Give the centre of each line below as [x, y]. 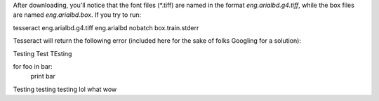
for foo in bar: [33, 66]
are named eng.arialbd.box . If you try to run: [77, 15]
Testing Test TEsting [42, 53]
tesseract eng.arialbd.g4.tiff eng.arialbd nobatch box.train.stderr [106, 27]
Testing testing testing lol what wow [65, 89]
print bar [43, 76]
